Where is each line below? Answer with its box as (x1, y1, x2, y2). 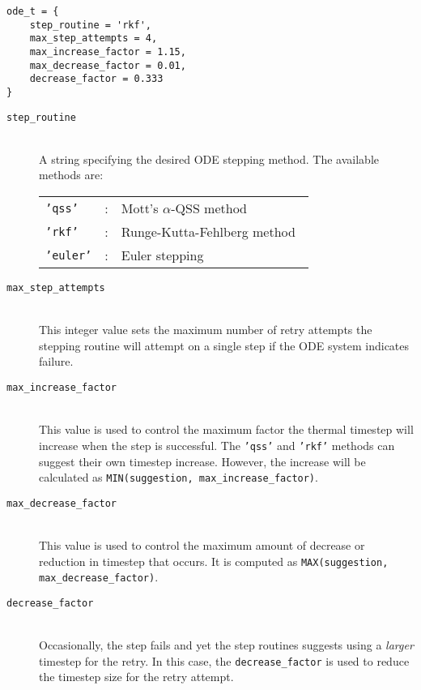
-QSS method (171, 199, 247, 218)
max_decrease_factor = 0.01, (29, 59, 186, 71)
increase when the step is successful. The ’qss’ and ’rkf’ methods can (39, 436, 395, 453)
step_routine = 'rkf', (29, 19, 151, 31)
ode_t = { (6, 6, 59, 17)
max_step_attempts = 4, (29, 32, 158, 45)
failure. (39, 353, 74, 370)
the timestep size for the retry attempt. (39, 668, 234, 685)
